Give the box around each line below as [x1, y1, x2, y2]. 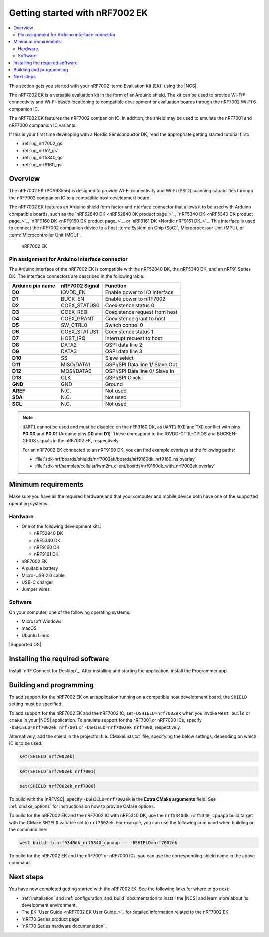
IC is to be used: [9, 740, 43, 746]
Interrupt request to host [105, 335, 162, 342]
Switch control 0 [105, 322, 144, 329]
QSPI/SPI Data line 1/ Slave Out [105, 361, 177, 368]
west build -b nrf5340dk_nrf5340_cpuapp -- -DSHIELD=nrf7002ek [19, 840, 178, 845]
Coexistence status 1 [105, 328, 154, 335]
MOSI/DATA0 [60, 368, 92, 375]
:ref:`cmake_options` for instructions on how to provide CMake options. [9, 803, 155, 809]
